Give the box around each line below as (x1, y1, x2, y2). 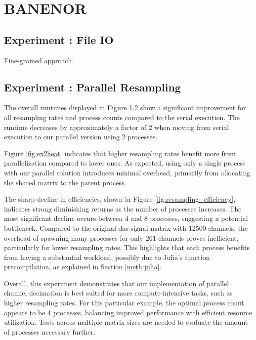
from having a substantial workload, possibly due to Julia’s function (4, 252, 210, 262)
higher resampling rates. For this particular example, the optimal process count (4, 297, 244, 308)
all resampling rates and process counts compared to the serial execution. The (4, 112, 240, 122)
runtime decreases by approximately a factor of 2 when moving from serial (4, 122, 229, 132)
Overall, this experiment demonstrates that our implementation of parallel (4, 278, 229, 288)
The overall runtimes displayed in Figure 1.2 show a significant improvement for (4, 102, 246, 113)
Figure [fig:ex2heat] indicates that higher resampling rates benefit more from (4, 148, 236, 158)
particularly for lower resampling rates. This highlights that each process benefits (4, 242, 250, 253)
